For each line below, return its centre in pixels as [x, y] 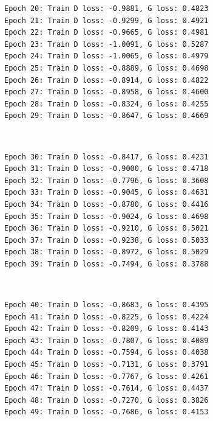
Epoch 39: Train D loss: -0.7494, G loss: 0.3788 [106, 264]
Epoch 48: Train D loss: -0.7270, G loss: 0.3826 [106, 400]
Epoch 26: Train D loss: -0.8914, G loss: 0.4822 [106, 80]
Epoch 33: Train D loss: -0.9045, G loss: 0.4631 [106, 193]
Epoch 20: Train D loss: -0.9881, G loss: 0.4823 [106, 9]
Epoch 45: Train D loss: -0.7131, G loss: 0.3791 [106, 365]
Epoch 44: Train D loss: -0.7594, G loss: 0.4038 [106, 353]
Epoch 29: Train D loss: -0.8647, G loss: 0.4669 [106, 116]
